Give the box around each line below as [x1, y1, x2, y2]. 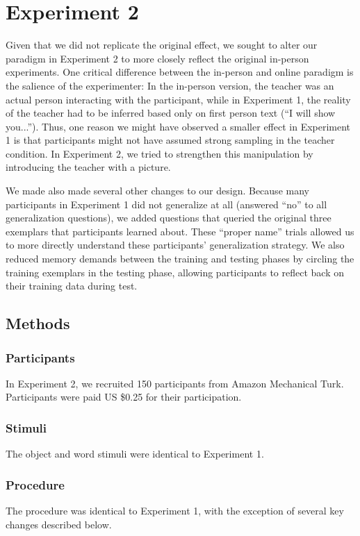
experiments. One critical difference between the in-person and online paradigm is [6, 65, 354, 79]
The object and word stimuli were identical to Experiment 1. [6, 446, 264, 461]
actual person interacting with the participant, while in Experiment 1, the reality [6, 92, 351, 106]
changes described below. [6, 517, 112, 531]
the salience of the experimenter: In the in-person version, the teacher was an [6, 78, 334, 92]
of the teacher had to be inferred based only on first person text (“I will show [6, 106, 336, 120]
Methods [6, 312, 70, 334]
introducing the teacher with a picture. [6, 160, 171, 174]
